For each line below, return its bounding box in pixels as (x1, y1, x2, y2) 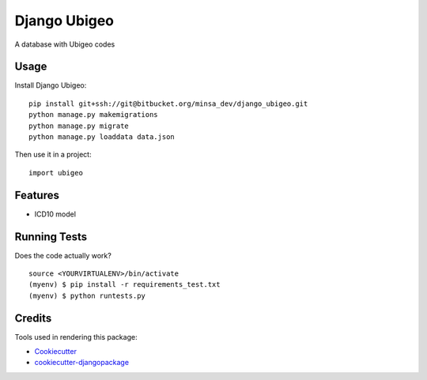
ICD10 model (34, 209, 77, 219)
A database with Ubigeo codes (14, 40, 115, 49)
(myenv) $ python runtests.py (28, 291, 146, 300)
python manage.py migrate (28, 121, 130, 130)
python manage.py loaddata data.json (28, 133, 176, 141)
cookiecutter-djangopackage (34, 358, 130, 367)
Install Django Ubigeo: (14, 81, 87, 90)
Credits (14, 311, 52, 325)
